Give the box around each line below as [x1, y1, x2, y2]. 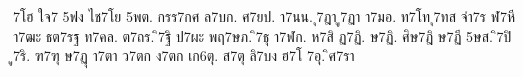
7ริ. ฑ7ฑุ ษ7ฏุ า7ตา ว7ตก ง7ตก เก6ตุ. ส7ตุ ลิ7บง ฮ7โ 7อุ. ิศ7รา [13, 45, 355, 66]
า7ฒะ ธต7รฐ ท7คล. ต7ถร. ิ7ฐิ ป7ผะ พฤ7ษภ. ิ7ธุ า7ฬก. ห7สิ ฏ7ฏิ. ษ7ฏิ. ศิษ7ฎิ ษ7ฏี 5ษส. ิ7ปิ [13, 25, 512, 46]
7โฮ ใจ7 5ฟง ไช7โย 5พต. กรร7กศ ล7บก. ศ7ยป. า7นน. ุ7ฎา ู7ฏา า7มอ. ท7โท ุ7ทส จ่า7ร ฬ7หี [13, 6, 515, 26]
